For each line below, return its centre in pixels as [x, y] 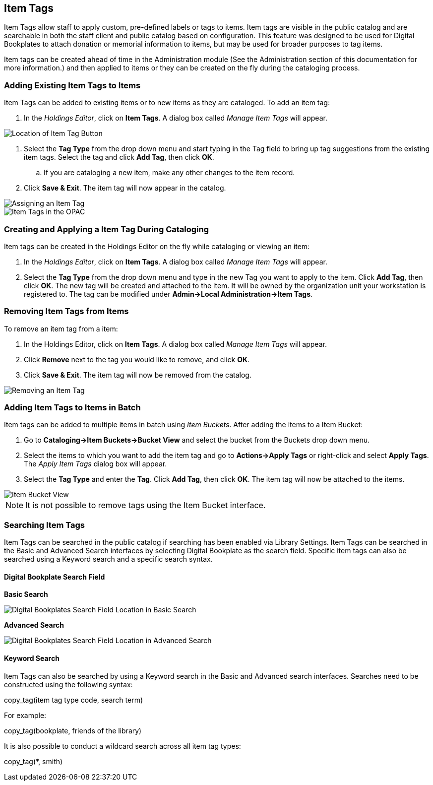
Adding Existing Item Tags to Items [72, 85]
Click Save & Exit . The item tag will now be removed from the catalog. [138, 375]
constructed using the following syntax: [68, 684]
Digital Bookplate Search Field [55, 577]
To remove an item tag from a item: [61, 328]
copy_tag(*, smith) [33, 761]
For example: [25, 715]
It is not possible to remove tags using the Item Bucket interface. [146, 505]
